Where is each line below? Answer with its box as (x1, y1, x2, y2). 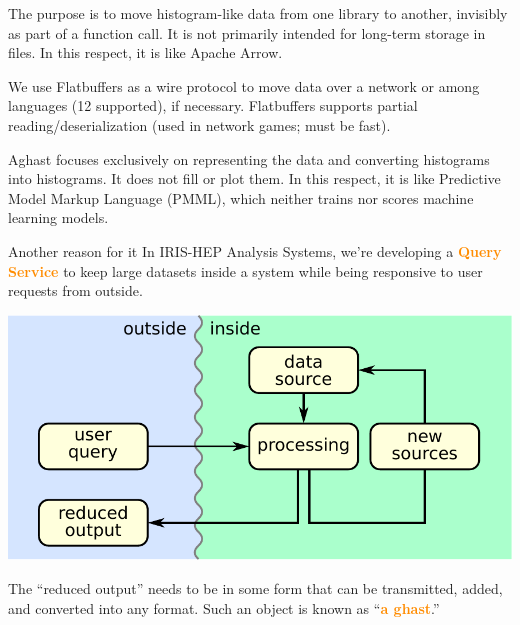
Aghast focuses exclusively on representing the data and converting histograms (8, 148, 490, 169)
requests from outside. (8, 280, 143, 301)
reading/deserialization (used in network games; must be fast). (8, 114, 391, 135)
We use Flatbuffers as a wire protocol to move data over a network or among (8, 75, 480, 96)
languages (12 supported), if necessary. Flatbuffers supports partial (8, 95, 418, 116)
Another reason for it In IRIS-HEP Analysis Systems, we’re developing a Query (8, 240, 502, 261)
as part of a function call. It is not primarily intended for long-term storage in (8, 22, 486, 43)
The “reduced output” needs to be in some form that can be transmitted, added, (8, 577, 503, 598)
